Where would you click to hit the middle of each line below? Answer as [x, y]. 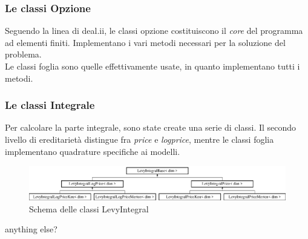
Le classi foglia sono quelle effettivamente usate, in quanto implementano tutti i [152, 66]
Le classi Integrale [50, 105]
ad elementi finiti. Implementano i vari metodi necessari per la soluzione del [145, 42]
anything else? [31, 229]
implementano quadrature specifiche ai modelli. [93, 151]
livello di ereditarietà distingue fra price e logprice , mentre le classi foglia [139, 139]
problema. [23, 54]
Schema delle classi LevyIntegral [89, 208]
